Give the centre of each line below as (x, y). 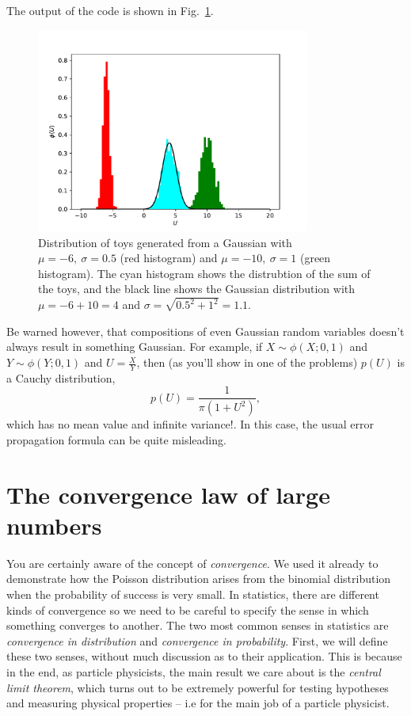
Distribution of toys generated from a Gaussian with (165, 242)
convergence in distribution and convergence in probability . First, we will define (197, 640)
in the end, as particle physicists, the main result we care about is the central (194, 672)
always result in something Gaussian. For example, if (135, 347)
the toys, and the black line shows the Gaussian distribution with (197, 289)
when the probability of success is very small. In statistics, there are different (193, 594)
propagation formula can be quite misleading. (116, 439)
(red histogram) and (169, 258)
